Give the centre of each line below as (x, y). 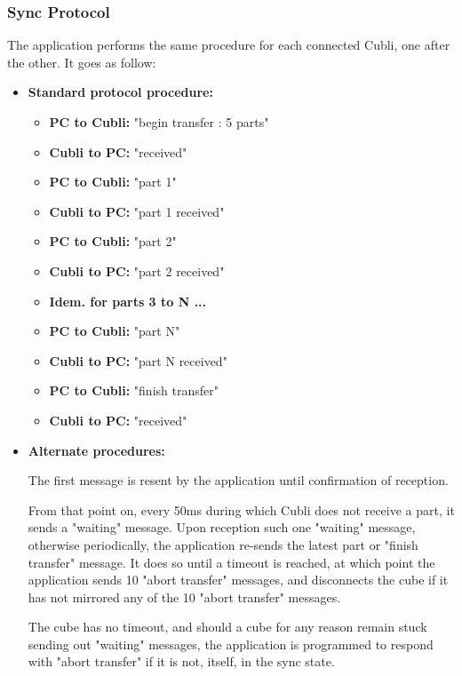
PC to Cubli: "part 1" (113, 182)
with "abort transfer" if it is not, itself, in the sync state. (181, 661)
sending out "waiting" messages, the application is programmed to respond (231, 644)
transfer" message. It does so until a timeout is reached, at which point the (231, 562)
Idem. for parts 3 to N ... (128, 301)
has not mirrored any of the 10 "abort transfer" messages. (184, 596)
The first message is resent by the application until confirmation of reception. (238, 480)
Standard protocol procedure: (120, 92)
